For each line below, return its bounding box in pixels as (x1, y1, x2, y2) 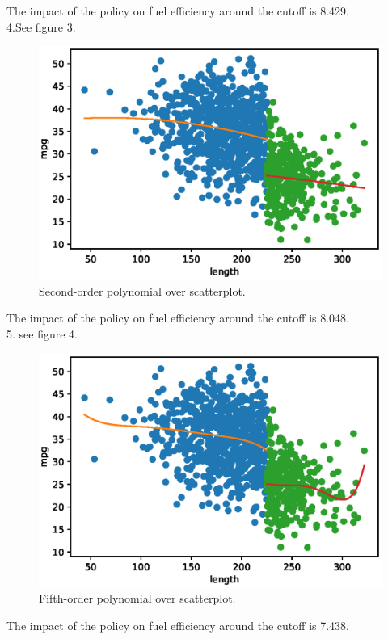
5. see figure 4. (6, 325, 78, 342)
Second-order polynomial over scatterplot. (39, 282, 246, 299)
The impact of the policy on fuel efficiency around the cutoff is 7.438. (6, 616, 349, 633)
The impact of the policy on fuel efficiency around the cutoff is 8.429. (6, 2, 349, 19)
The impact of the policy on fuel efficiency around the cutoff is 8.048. (6, 309, 349, 326)
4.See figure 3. (6, 18, 76, 35)
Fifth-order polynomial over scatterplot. (39, 590, 236, 607)
